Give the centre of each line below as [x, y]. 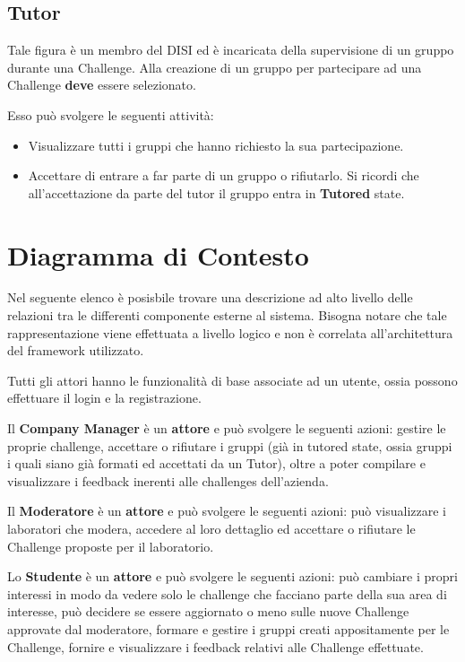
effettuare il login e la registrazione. [104, 398]
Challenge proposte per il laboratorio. [111, 546]
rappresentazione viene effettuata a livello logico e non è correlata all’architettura [230, 332]
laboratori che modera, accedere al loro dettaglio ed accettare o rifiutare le [211, 529]
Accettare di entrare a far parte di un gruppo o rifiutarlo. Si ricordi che [224, 175]
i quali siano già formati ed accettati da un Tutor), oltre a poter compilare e [216, 463]
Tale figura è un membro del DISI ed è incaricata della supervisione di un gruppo [231, 50]
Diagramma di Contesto [158, 254]
